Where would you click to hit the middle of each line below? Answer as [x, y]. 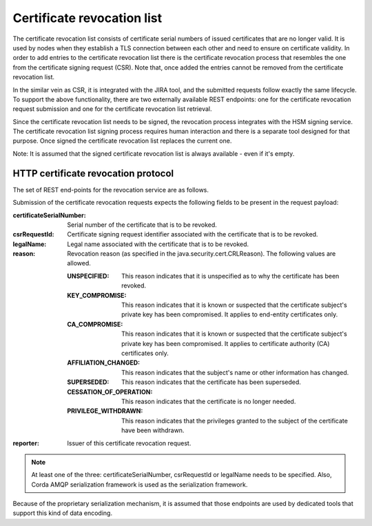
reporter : [26, 443]
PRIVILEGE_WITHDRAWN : [105, 411]
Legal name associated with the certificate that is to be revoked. [158, 244]
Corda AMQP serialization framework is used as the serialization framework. [139, 484]
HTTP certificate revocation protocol [93, 173]
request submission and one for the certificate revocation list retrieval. [112, 109]
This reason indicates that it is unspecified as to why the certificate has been [230, 276]
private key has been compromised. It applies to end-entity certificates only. [230, 314]
